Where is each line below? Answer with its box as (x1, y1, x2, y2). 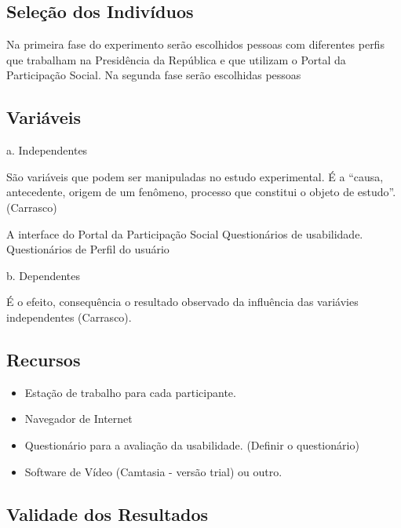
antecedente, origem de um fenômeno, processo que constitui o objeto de (6, 184, 355, 200)
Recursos (6, 347, 81, 371)
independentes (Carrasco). (6, 308, 132, 325)
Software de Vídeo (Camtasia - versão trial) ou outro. (24, 463, 283, 479)
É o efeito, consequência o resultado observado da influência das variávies (6, 293, 359, 310)
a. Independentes (6, 142, 88, 158)
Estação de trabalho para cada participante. (24, 384, 236, 400)
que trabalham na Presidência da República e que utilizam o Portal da (6, 51, 346, 67)
